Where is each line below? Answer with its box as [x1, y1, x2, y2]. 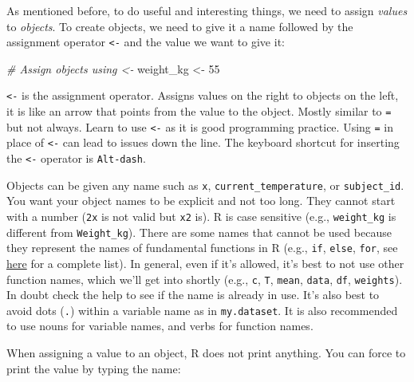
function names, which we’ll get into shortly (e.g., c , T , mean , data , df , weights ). [6, 270, 403, 287]
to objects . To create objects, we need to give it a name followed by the [6, 18, 353, 34]
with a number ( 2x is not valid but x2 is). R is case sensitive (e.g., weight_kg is [6, 207, 396, 224]
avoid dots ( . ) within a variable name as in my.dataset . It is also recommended [6, 301, 398, 318]
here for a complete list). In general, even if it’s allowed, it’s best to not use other [6, 254, 404, 271]
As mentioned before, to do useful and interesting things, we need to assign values [6, 2, 408, 18]
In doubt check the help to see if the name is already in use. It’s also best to [6, 286, 380, 303]
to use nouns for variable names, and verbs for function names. [6, 317, 313, 334]
